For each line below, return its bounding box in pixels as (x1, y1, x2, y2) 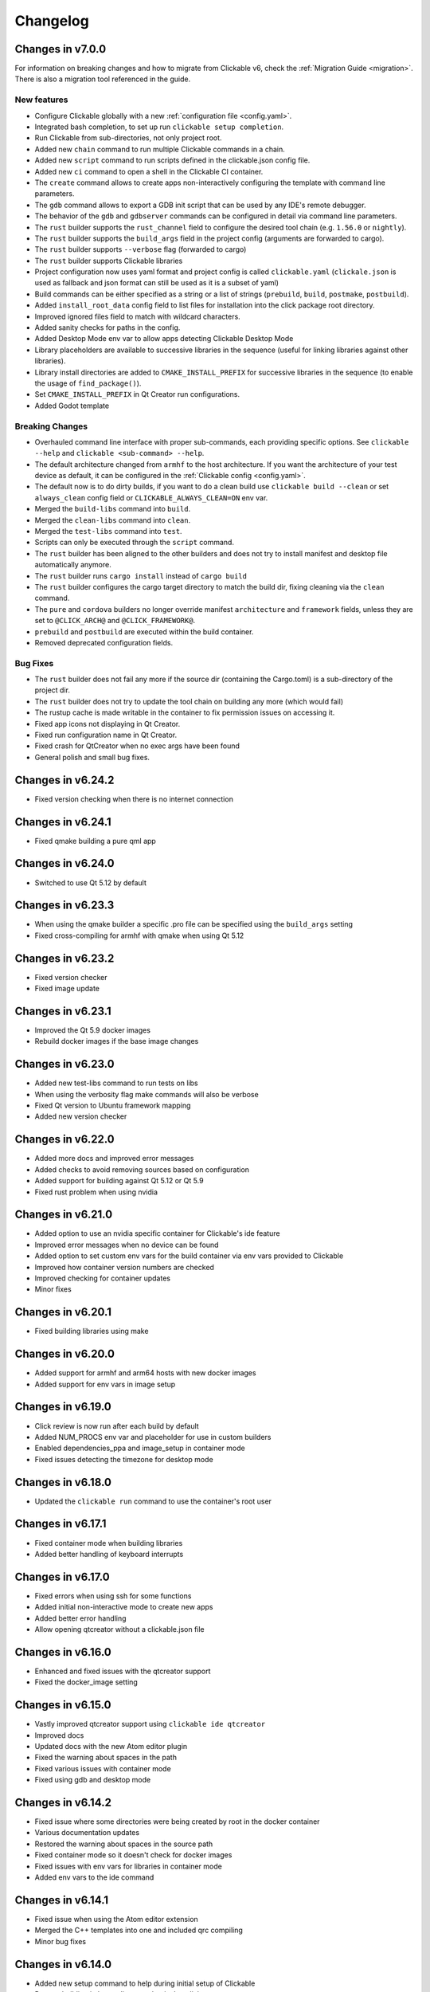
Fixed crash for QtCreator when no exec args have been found (34, 741, 240, 751)
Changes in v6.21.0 (14, 1208, 113, 1221)
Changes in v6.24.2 (14, 773, 115, 786)
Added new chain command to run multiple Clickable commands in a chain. (34, 144, 286, 154)
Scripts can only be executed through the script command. (34, 538, 235, 547)
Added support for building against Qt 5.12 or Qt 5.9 (34, 1176, 204, 1186)
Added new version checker (34, 1112, 127, 1121)
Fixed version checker (34, 972, 107, 982)
